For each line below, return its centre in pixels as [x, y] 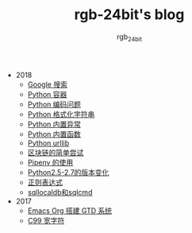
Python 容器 [47, 94]
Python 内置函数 [54, 134]
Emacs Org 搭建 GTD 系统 [70, 210]
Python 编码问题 [54, 104]
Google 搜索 [47, 84]
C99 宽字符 [46, 220]
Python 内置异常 [54, 124]
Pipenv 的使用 [50, 162]
